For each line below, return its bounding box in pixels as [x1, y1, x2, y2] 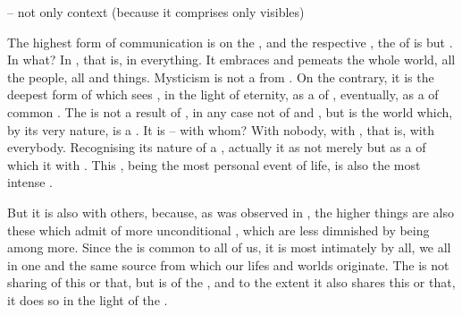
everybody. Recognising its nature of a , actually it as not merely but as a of [7, 138, 426, 157]
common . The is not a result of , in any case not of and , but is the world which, [7, 102, 453, 121]
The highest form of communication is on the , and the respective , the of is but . [7, 32, 453, 51]
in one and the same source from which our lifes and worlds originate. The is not [7, 255, 449, 274]
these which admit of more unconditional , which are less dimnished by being [7, 220, 430, 239]
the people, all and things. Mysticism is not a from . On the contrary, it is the [7, 67, 434, 86]
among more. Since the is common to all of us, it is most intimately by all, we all [7, 238, 451, 257]
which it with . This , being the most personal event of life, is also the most [7, 155, 421, 174]
